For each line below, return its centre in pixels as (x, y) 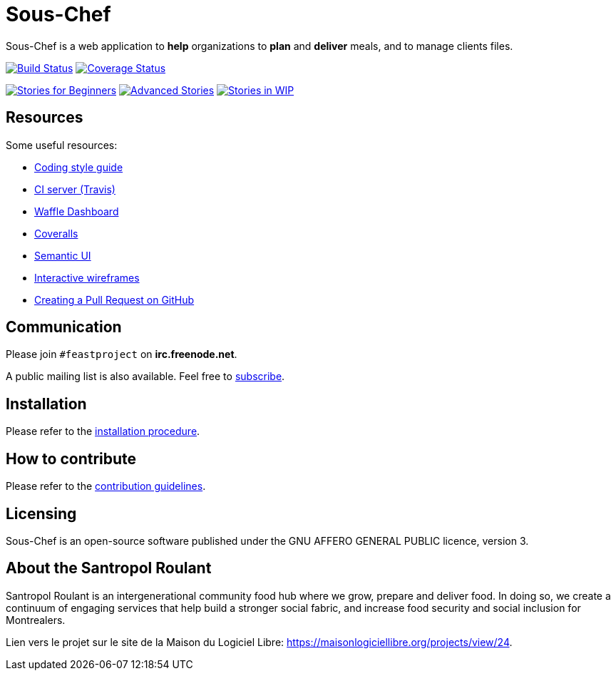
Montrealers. (36, 620)
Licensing (41, 513)
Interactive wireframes (87, 277)
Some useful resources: (62, 145)
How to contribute (71, 459)
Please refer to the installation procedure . (103, 431)
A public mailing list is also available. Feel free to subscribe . (145, 377)
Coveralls (56, 233)
